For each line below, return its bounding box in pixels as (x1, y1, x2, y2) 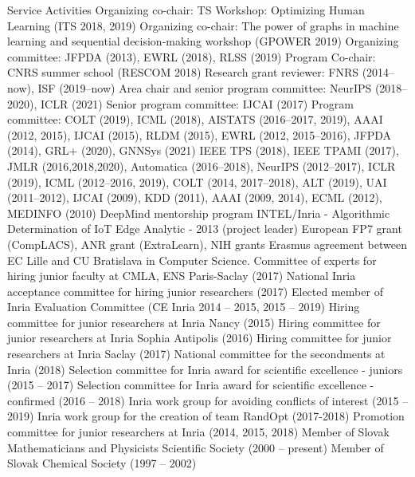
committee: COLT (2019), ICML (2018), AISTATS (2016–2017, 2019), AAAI (7, 111, 383, 128)
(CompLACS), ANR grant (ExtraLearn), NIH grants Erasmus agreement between (7, 235, 407, 252)
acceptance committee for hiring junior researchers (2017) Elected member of (7, 282, 383, 299)
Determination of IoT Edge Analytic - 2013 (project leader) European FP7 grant (7, 220, 402, 237)
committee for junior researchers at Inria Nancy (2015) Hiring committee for (7, 313, 381, 330)
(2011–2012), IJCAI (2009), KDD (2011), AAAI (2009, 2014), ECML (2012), (7, 189, 382, 206)
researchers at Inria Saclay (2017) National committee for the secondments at (7, 345, 386, 362)
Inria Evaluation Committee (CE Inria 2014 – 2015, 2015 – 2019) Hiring (7, 298, 360, 315)
